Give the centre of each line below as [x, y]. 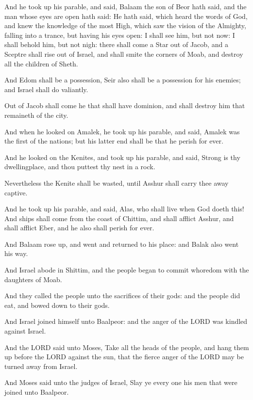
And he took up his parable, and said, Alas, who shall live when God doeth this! [124, 209]
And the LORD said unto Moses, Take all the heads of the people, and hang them [127, 347]
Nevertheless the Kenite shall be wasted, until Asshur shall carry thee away [117, 183]
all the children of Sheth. [41, 63]
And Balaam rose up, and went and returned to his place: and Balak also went [122, 244]
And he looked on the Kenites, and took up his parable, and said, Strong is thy [122, 157]
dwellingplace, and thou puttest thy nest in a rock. [80, 167]
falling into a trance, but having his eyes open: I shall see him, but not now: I [120, 35]
